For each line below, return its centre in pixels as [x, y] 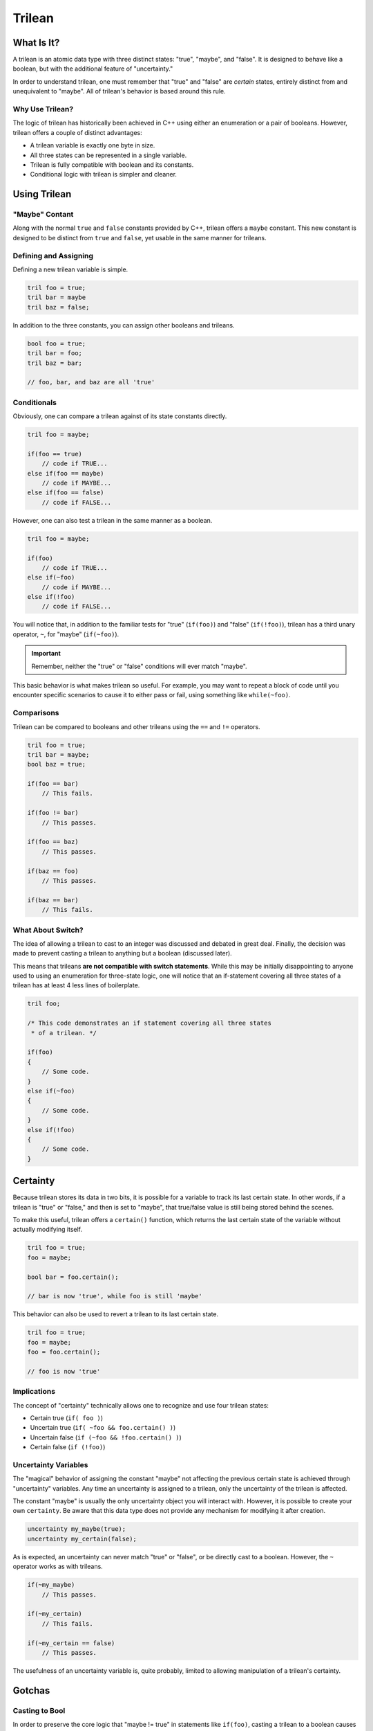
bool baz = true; [57, 764]
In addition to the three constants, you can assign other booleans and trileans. [124, 325]
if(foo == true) [55, 454]
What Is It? [36, 43]
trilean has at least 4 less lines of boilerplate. [76, 985]
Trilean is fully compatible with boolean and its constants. [112, 164]
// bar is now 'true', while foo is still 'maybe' [115, 1296]
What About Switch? [48, 930]
